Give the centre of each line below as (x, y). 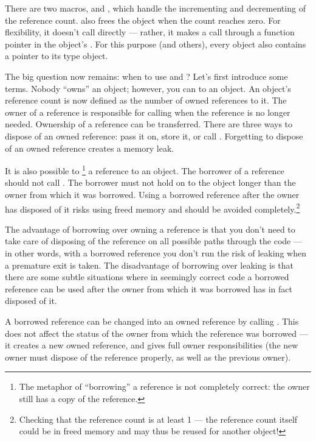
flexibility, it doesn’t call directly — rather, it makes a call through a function (150, 32)
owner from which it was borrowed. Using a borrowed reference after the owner (152, 194)
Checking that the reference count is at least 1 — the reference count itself (158, 419)
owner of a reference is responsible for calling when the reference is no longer (148, 112)
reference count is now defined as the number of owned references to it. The (146, 100)
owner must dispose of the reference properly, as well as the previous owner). (148, 357)
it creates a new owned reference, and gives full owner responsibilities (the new (152, 345)
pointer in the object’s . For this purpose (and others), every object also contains (156, 44)
